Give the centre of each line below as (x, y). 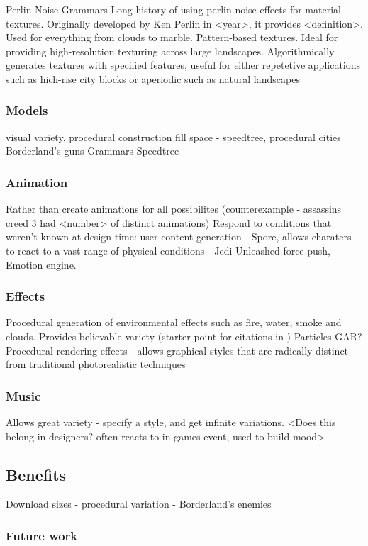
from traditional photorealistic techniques (96, 364)
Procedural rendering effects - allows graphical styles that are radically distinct (177, 350)
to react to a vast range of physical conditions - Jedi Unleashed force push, (168, 250)
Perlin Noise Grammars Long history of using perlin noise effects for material (173, 9)
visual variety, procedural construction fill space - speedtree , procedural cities (173, 136)
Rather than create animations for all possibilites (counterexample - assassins (174, 209)
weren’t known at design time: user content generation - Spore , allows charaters (179, 236)
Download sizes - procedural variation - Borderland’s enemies (139, 504)
